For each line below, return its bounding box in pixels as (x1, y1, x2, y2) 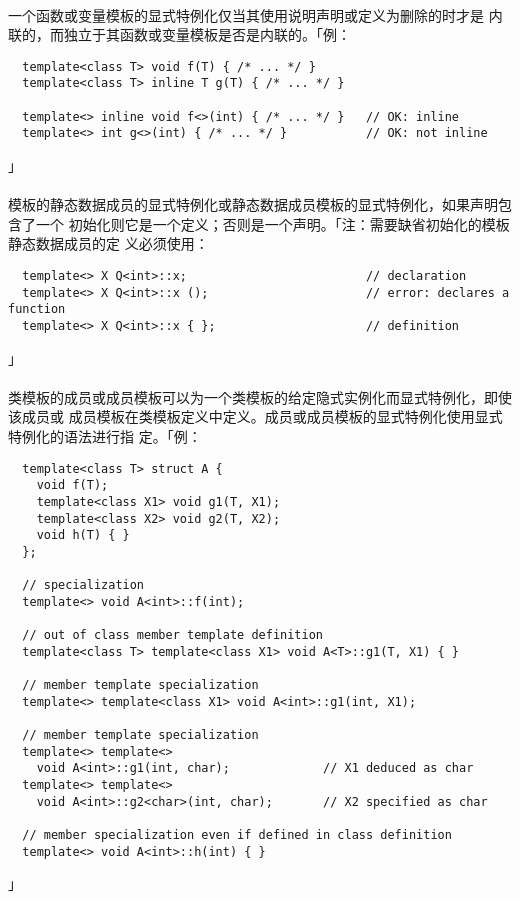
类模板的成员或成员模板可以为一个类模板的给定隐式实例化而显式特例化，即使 (8, 386, 512, 407)
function (8, 302, 66, 317)
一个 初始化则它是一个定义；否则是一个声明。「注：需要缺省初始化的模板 (35, 213, 510, 234)
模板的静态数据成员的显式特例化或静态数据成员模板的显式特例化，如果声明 (8, 194, 498, 215)
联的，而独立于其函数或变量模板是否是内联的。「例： (8, 24, 351, 45)
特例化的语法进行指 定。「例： (8, 426, 202, 447)
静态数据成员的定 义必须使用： (8, 233, 209, 254)
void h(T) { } (36, 528, 130, 543)
